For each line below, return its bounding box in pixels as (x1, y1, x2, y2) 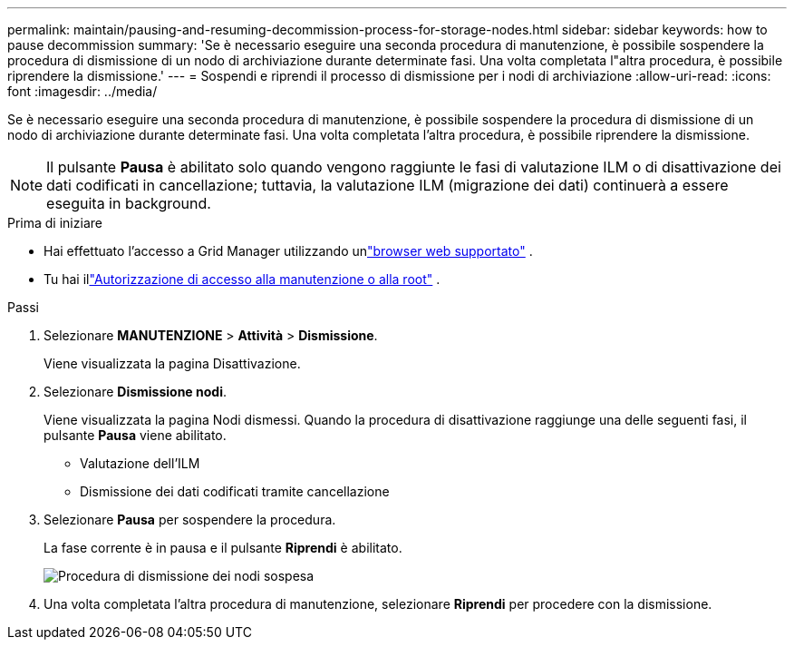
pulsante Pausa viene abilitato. (44, 427, 227, 443)
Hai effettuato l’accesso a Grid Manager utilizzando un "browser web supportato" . (44, 243, 533, 259)
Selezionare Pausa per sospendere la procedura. (44, 512, 336, 527)
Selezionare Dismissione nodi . (44, 384, 227, 399)
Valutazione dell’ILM (80, 456, 200, 471)
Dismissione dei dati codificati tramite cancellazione (80, 484, 390, 499)
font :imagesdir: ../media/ (7, 83, 158, 99)
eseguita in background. (46, 194, 211, 212)
